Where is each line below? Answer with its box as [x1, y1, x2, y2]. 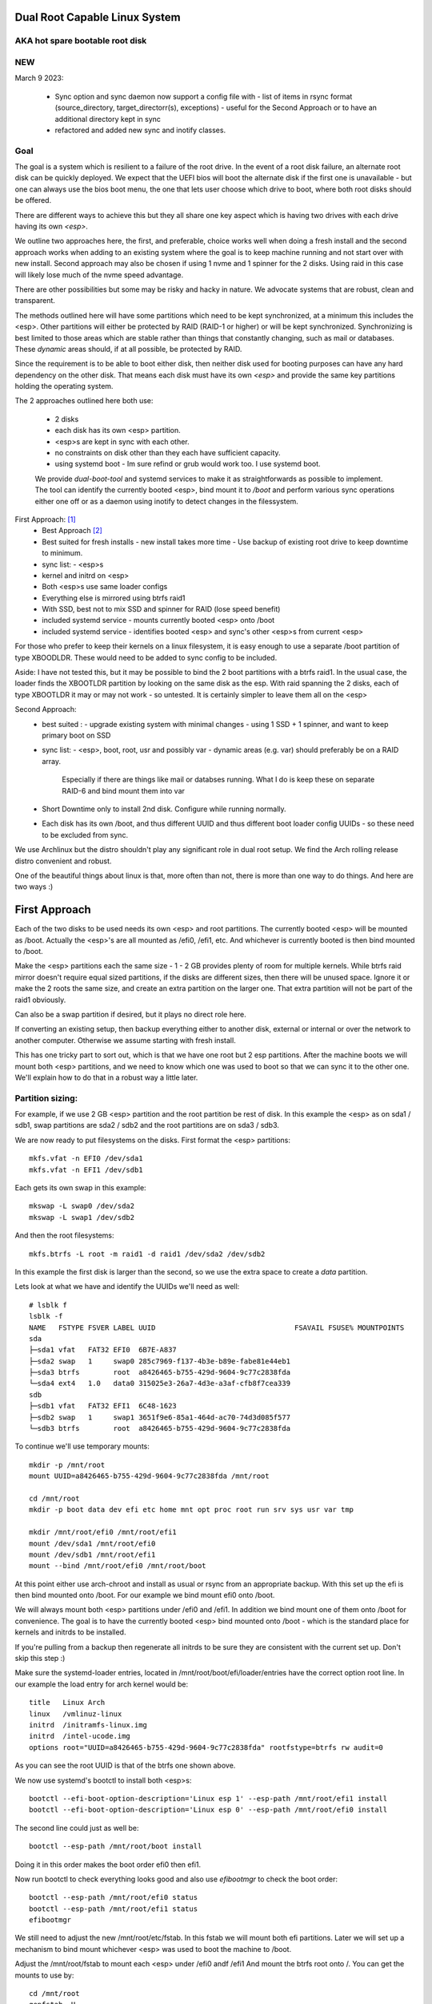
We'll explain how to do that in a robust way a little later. [14, 1073, 198, 1082]
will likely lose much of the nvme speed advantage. [14, 269, 184, 280]
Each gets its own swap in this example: [14, 1182, 147, 1192]
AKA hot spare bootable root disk [14, 35, 147, 46]
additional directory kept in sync [54, 114, 162, 123]
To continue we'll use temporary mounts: [14, 1441, 150, 1451]
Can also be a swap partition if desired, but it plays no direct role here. [14, 1009, 247, 1019]
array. [42, 756, 62, 766]
